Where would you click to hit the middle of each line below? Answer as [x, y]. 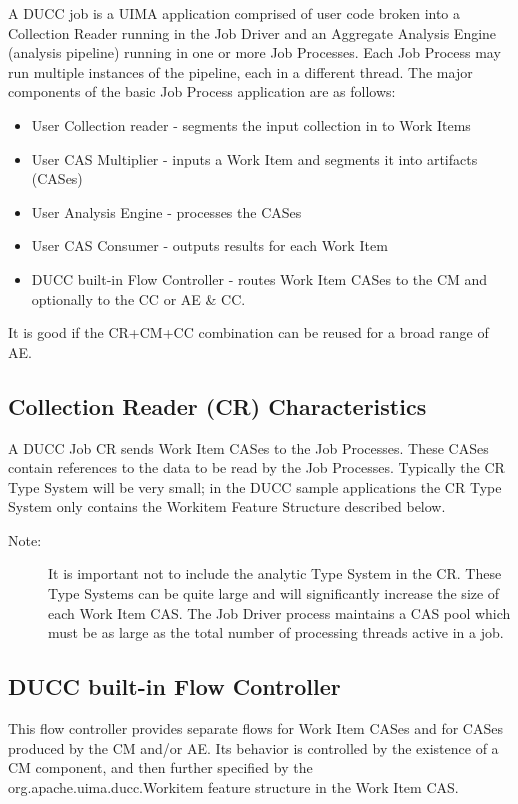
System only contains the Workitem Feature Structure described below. [227, 506]
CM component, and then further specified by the [160, 767]
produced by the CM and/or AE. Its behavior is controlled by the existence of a [253, 747]
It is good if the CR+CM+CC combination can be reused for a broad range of [248, 332]
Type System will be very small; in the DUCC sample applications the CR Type [255, 486]
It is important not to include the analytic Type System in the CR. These [275, 573]
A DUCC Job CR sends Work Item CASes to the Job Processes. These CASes [248, 447]
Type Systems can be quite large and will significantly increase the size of [274, 593]
